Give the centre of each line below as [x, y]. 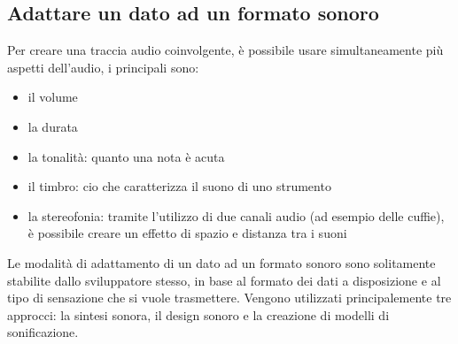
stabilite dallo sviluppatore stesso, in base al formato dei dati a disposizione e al [224, 280]
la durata [53, 126]
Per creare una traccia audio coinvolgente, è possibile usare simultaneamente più [225, 50]
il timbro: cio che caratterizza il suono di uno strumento [179, 186]
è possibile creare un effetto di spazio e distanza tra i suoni [187, 233]
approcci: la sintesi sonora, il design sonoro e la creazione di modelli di [198, 314]
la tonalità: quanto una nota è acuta [126, 156]
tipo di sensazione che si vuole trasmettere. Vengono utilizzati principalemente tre [229, 298]
